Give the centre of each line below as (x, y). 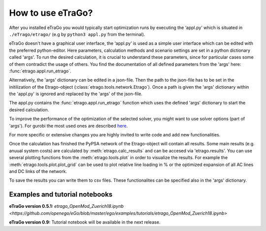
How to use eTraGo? (51, 13)
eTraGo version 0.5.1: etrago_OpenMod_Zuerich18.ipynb (66, 206)
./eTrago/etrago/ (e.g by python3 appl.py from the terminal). (77, 34)
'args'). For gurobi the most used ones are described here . (68, 126)
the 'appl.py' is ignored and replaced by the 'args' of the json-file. (76, 94)
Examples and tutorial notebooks (61, 195)
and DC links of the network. (38, 171)
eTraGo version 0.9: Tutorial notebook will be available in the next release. (85, 222)
